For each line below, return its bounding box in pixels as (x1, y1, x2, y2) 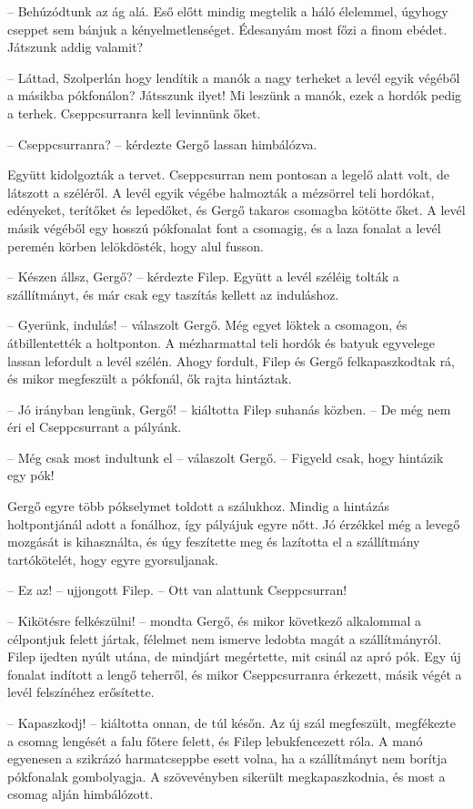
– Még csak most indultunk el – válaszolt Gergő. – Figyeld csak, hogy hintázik (7, 447, 444, 466)
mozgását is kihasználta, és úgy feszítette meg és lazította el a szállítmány (7, 532, 420, 551)
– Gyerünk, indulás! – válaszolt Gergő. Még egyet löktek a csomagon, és (7, 315, 408, 334)
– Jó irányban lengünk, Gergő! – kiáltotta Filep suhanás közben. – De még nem (7, 399, 451, 418)
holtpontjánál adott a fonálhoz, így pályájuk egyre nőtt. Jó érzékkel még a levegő (7, 514, 460, 533)
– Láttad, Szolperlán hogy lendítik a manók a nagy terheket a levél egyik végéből (7, 67, 460, 87)
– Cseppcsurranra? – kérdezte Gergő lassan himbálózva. (7, 134, 317, 153)
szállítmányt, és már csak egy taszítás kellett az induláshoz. (7, 284, 339, 303)
